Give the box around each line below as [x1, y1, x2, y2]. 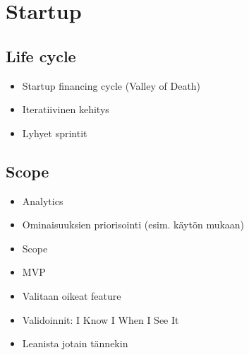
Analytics [22, 193, 63, 208]
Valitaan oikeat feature [22, 288, 121, 303]
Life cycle [6, 45, 76, 66]
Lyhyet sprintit [22, 125, 87, 140]
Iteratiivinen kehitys [22, 102, 109, 117]
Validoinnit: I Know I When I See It [22, 312, 179, 327]
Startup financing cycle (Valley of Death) [22, 78, 201, 93]
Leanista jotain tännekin [22, 336, 128, 351]
